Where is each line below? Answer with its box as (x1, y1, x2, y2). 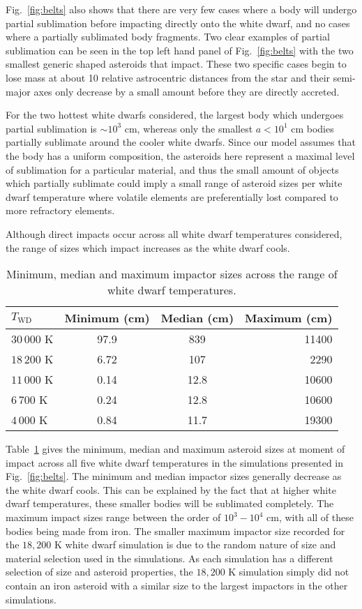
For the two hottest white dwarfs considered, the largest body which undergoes (6, 107, 344, 122)
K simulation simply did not (228, 564, 349, 579)
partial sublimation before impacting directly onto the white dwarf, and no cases (6, 15, 350, 30)
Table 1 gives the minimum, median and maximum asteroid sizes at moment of (6, 442, 345, 456)
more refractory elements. (6, 203, 115, 218)
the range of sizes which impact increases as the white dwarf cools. (6, 240, 290, 255)
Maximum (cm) (245, 310, 333, 326)
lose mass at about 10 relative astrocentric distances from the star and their (6, 70, 331, 84)
